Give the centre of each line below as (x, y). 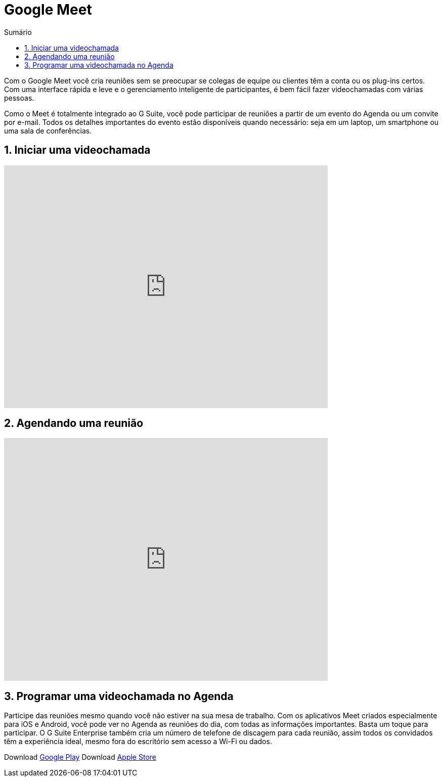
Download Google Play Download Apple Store (80, 757)
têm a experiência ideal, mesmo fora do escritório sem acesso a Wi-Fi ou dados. (138, 742)
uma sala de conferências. (48, 131)
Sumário (18, 32)
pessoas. (19, 98)
